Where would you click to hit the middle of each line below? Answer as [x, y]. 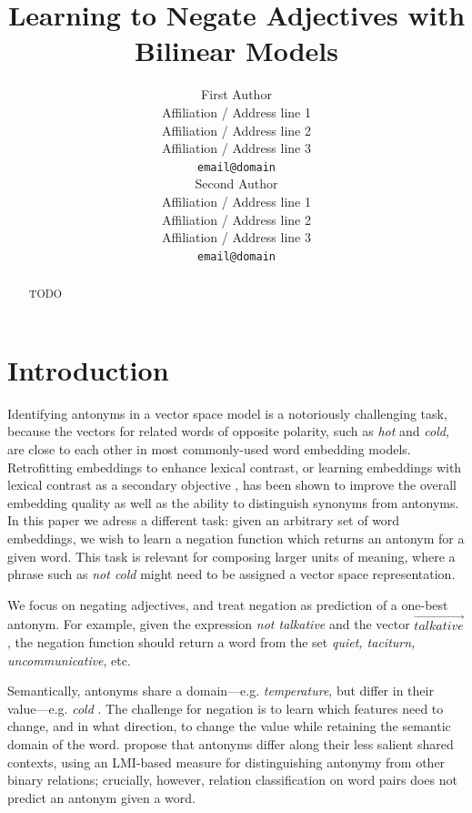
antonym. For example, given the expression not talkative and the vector [209, 624]
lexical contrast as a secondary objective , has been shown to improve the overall [232, 485]
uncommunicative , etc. [69, 660]
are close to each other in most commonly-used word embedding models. [209, 448]
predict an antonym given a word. [101, 797]
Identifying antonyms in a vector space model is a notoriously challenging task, [227, 413]
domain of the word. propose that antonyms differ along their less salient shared [231, 744]
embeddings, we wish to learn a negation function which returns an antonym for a [236, 538]
